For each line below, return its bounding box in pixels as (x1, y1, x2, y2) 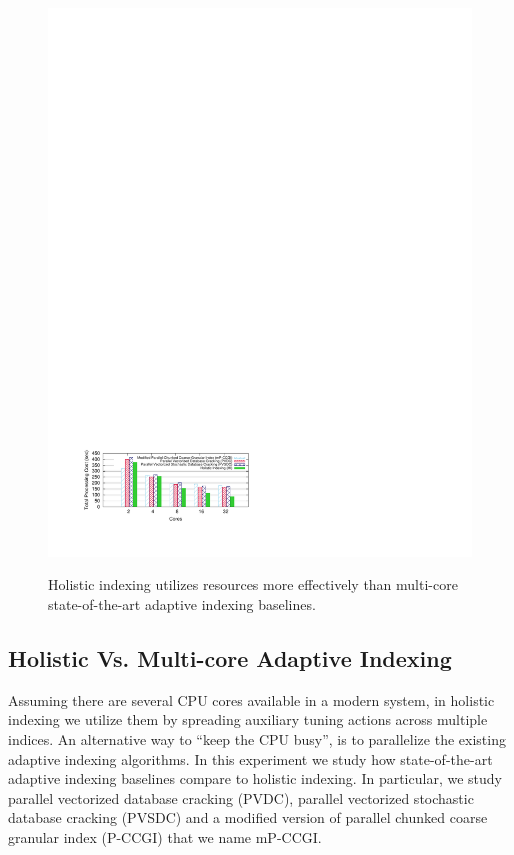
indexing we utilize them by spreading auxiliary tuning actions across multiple (8, 709, 488, 730)
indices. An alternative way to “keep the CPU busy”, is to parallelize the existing (8, 729, 506, 750)
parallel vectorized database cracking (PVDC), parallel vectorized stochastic (8, 787, 474, 808)
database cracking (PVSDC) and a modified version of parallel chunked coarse (8, 807, 488, 828)
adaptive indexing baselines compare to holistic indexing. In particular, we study (8, 768, 502, 789)
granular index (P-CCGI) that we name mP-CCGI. (8, 827, 322, 848)
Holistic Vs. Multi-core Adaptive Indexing (8, 643, 452, 674)
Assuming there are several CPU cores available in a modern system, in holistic (8, 689, 495, 710)
